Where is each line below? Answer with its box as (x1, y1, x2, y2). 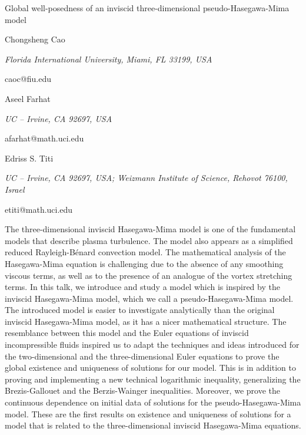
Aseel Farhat (5, 92, 51, 104)
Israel (5, 183, 25, 195)
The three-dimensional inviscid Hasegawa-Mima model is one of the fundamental (5, 223, 296, 235)
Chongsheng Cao (5, 33, 65, 45)
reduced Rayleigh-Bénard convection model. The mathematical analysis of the (5, 246, 286, 258)
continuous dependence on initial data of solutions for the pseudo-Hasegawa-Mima (5, 396, 301, 408)
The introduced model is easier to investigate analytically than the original (5, 304, 275, 316)
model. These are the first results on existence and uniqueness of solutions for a (5, 407, 291, 420)
